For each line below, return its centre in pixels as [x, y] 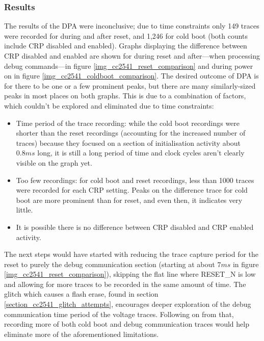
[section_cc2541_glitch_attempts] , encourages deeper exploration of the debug [128, 304]
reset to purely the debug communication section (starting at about [110, 264]
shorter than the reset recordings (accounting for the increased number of [131, 133]
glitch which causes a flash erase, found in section [81, 294]
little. [24, 210]
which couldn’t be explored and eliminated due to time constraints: [109, 105]
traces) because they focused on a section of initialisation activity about [128, 142]
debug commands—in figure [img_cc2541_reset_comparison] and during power [129, 65]
